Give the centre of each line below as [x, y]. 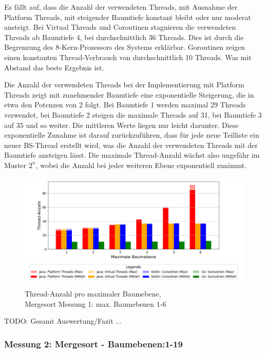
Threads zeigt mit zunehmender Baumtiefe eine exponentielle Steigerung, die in [129, 94]
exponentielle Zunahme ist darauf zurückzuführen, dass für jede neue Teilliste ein [132, 135]
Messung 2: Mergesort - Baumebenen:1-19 [93, 343]
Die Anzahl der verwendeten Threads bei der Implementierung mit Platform [124, 85]
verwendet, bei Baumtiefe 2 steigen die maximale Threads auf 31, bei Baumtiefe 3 [133, 114]
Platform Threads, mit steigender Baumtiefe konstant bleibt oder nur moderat [128, 17]
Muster [15, 165]
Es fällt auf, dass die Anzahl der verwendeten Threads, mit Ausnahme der [121, 7]
